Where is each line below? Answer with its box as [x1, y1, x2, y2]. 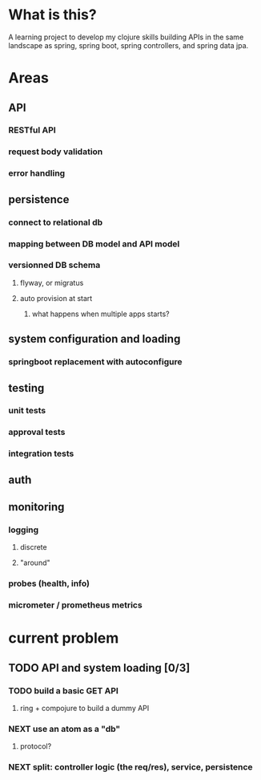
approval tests [8, 427, 66, 438]
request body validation [8, 146, 103, 157]
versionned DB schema [8, 259, 101, 270]
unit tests [8, 405, 46, 416]
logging [8, 524, 39, 535]
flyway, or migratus [19, 278, 84, 287]
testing [8, 381, 45, 395]
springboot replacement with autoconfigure [8, 356, 183, 368]
